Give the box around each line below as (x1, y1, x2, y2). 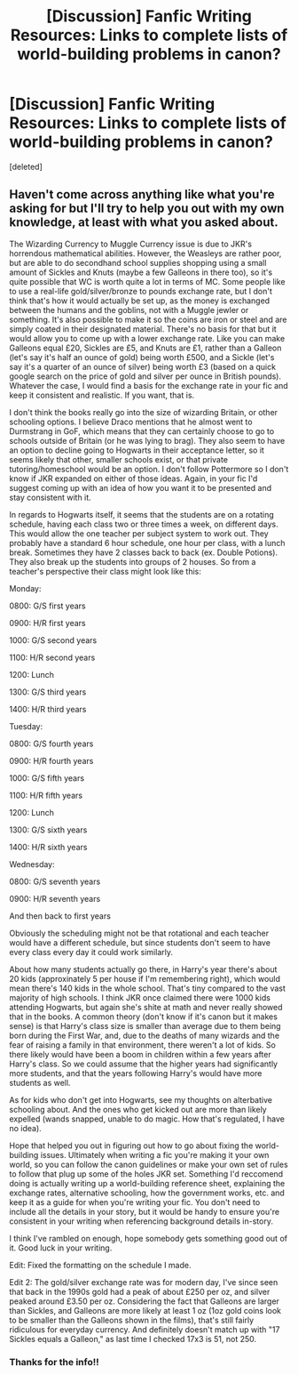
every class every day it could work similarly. (9, 946, 173, 957)
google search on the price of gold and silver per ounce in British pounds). (9, 371, 282, 382)
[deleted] (9, 161, 43, 172)
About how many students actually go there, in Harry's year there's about (9, 963, 278, 975)
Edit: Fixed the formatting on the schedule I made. (9, 1259, 192, 1270)
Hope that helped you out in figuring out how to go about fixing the (9, 1140, 254, 1151)
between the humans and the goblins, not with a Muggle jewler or (9, 304, 249, 315)
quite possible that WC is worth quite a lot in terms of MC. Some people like (9, 276, 286, 286)
